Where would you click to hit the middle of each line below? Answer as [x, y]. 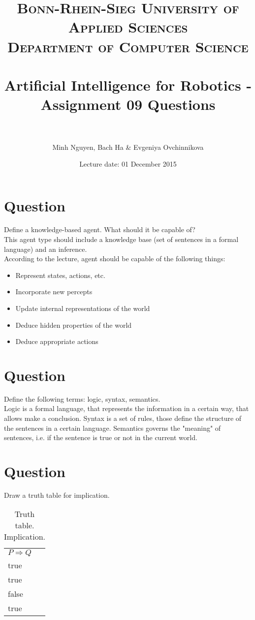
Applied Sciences [128, 27]
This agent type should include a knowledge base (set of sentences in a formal [121, 239]
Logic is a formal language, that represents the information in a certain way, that [127, 408]
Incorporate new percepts [54, 292]
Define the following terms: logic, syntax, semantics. [82, 398]
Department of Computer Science [128, 46]
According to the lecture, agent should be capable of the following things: [115, 258]
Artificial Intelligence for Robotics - [128, 85]
